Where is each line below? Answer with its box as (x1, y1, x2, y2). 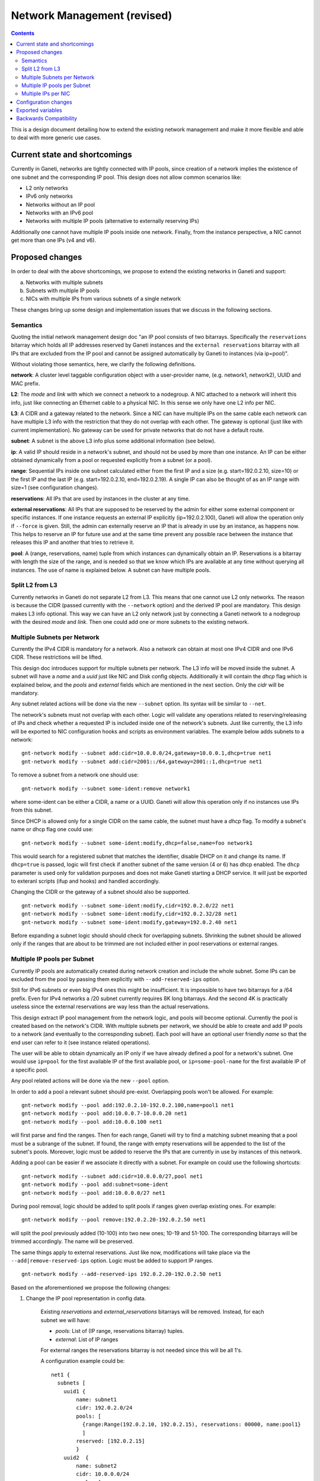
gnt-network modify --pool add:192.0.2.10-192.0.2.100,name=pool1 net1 (21, 1102, 234, 1109)
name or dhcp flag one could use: (11, 826, 94, 833)
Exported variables (16, 107, 62, 114)
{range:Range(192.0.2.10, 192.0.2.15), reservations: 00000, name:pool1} (82, 1421, 302, 1428)
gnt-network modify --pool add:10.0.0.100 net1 (21, 1118, 162, 1125)
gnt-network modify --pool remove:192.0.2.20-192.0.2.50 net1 (21, 1216, 206, 1223)
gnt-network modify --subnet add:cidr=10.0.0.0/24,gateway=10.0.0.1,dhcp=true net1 (21, 750, 272, 756)
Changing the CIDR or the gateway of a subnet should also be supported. (11, 889, 190, 896)
